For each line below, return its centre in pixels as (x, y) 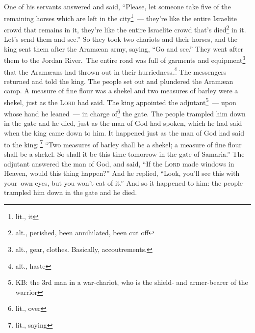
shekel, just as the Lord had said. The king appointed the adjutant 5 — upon (120, 101)
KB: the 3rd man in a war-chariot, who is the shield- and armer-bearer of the (132, 282)
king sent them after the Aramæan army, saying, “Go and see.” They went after (124, 48)
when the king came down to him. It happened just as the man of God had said (124, 133)
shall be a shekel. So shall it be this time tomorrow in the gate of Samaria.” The (124, 153)
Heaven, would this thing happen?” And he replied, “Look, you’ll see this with (122, 173)
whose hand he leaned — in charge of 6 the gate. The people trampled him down (125, 113)
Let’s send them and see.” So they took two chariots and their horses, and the (121, 39)
